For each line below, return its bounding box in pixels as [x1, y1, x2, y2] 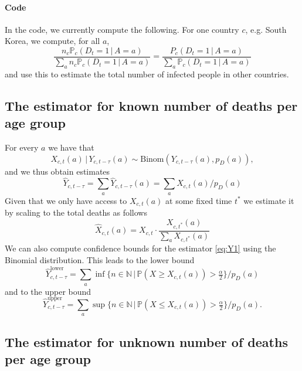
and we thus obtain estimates [5, 165, 110, 177]
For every [5, 141, 39, 154]
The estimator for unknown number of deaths [5, 332, 288, 350]
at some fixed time [165, 194, 232, 206]
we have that [48, 141, 94, 154]
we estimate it [243, 194, 294, 206]
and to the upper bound [5, 285, 91, 297]
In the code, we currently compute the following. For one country [5, 23, 239, 35]
